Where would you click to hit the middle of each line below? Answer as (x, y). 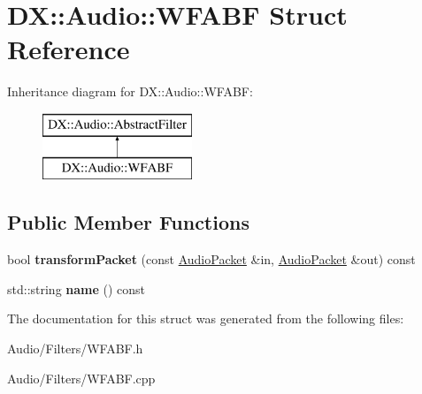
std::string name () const (77, 288)
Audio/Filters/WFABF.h (75, 349)
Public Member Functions (128, 222)
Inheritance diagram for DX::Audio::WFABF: (130, 91)
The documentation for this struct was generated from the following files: (206, 318)
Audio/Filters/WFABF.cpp (81, 378)
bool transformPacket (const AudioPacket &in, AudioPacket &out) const (211, 259)
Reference (69, 49)
